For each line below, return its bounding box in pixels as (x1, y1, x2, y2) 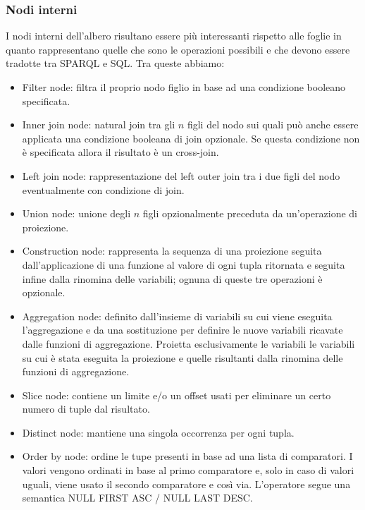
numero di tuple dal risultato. (22, 401, 150, 416)
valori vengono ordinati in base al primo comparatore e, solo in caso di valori (22, 463, 354, 478)
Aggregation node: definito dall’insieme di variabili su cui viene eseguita (22, 308, 333, 323)
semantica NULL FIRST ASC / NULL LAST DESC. (22, 490, 253, 505)
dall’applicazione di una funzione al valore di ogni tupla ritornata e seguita (22, 257, 345, 272)
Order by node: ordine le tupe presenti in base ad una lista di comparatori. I (22, 449, 353, 463)
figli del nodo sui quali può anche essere (187, 117, 359, 132)
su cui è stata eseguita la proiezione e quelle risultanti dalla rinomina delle (22, 350, 343, 365)
